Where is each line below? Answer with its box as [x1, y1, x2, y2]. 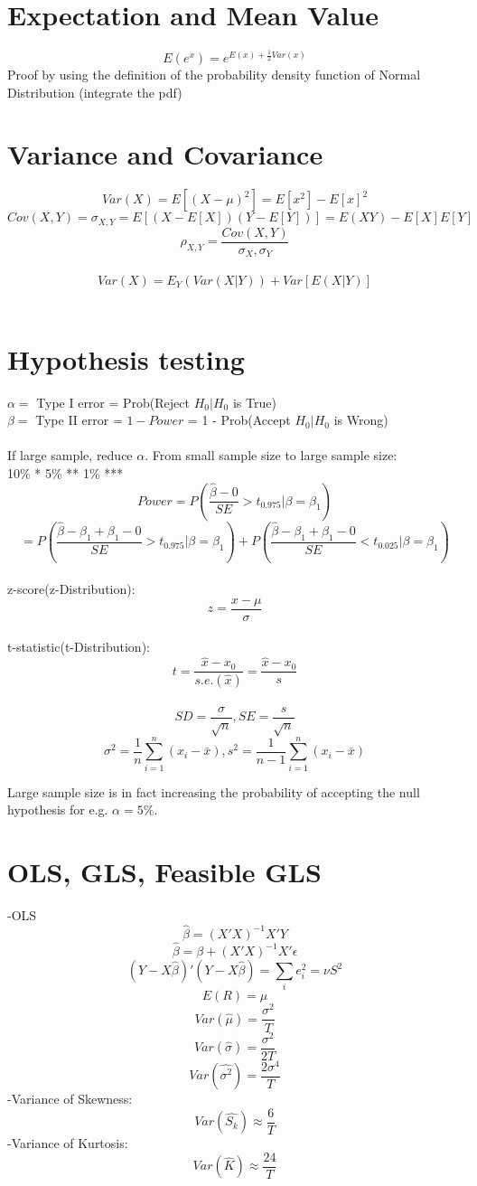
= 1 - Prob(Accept [187, 410, 291, 429]
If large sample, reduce [7, 446, 133, 465]
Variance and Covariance [7, 136, 323, 173]
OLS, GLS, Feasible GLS [7, 853, 322, 890]
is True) [232, 392, 276, 411]
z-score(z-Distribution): [7, 579, 136, 598]
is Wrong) [333, 410, 388, 429]
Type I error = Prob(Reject [36, 392, 190, 411]
